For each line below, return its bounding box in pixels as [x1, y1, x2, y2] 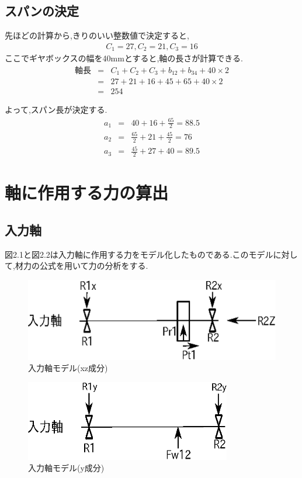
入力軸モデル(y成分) [28, 462, 105, 474]
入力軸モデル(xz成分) [28, 362, 108, 374]
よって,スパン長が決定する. [5, 103, 107, 116]
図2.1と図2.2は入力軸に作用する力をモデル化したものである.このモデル [5, 248, 273, 260]
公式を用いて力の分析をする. [39, 259, 148, 272]
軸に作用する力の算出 [5, 181, 169, 205]
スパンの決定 [5, 2, 79, 20]
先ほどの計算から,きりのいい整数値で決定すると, [5, 29, 189, 41]
